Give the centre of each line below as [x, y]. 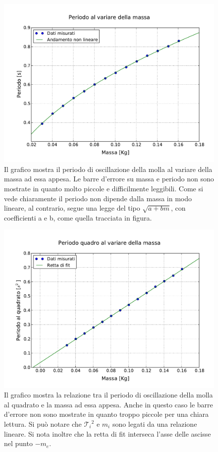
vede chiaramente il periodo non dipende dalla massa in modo [98, 198]
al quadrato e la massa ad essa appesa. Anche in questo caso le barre [109, 404]
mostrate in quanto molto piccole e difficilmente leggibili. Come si [104, 189]
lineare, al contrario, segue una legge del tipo [72, 208]
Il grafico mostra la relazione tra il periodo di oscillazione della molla [109, 395]
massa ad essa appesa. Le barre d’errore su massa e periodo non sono [109, 179]
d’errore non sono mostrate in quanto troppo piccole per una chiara [107, 414]
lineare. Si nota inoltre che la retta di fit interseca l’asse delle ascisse [108, 433]
